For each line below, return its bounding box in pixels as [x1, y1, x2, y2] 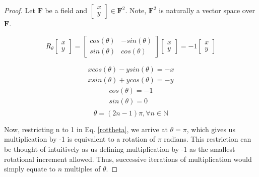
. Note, [125, 5, 147, 15]
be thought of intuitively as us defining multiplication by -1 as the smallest [4, 143, 235, 154]
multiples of [64, 163, 101, 174]
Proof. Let [4, 5, 35, 15]
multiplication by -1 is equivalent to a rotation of [4, 134, 155, 144]
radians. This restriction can [164, 134, 251, 144]
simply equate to [4, 163, 55, 174]
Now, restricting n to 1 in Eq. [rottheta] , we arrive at [4, 124, 168, 134]
